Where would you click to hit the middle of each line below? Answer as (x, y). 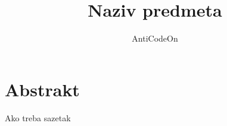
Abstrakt (42, 89)
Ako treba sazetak (38, 117)
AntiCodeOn (155, 38)
